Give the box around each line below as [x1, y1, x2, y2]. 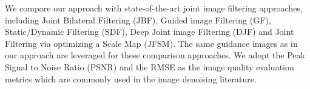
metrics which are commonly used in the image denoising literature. [5, 72, 257, 85]
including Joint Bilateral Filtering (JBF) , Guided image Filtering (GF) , [5, 13, 271, 26]
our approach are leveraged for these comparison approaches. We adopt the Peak [5, 49, 305, 61]
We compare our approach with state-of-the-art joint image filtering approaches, [5, 2, 303, 14]
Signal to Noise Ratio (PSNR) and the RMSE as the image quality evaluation [5, 60, 294, 73]
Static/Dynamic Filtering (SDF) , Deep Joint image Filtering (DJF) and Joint [5, 25, 294, 38]
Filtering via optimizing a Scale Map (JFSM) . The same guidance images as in [5, 37, 298, 49]
